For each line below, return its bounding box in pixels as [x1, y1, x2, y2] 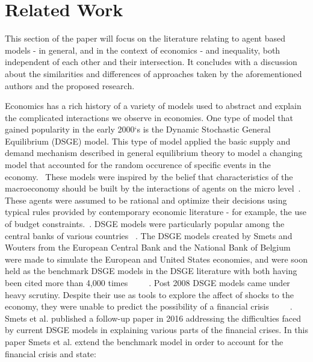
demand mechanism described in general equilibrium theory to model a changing [5, 146, 303, 159]
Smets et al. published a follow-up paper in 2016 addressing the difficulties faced [5, 311, 302, 324]
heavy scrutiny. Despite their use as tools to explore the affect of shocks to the [5, 288, 294, 301]
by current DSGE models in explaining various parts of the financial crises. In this [5, 323, 309, 336]
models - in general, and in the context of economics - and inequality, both [5, 43, 280, 56]
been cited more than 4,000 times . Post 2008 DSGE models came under [5, 276, 290, 289]
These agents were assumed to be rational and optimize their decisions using [5, 193, 287, 206]
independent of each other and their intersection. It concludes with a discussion [5, 55, 297, 68]
